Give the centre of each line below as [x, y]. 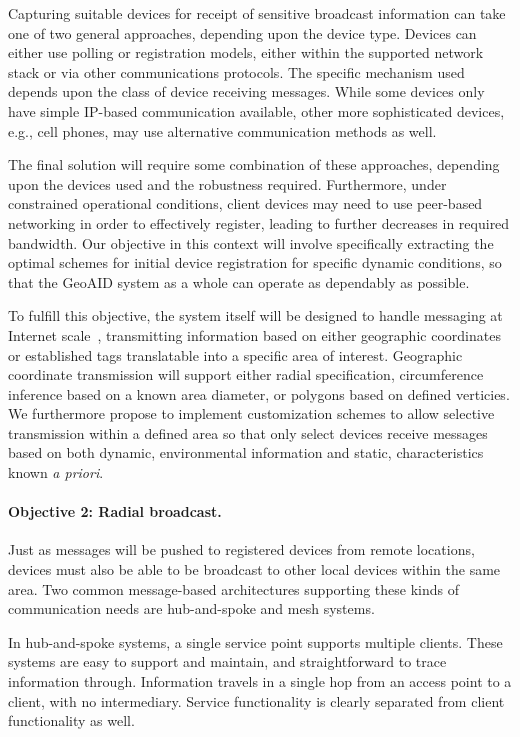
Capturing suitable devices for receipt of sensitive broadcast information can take [257, 13]
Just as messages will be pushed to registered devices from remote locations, [241, 549]
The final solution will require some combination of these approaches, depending [254, 164]
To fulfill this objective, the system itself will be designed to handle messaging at [255, 315]
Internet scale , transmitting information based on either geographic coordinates [254, 334]
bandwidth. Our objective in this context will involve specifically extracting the [251, 242]
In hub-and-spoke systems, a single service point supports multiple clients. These [255, 641]
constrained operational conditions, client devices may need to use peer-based [245, 203]
